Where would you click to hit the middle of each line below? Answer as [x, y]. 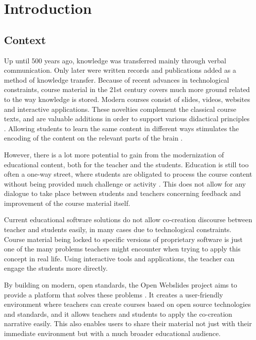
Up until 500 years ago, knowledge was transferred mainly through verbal [115, 60]
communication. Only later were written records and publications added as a [120, 70]
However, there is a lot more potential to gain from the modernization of [114, 154]
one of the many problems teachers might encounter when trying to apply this [122, 249]
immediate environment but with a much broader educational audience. [112, 333]
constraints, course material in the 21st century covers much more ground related [127, 89]
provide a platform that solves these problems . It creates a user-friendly [114, 294]
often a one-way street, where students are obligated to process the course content [128, 174]
